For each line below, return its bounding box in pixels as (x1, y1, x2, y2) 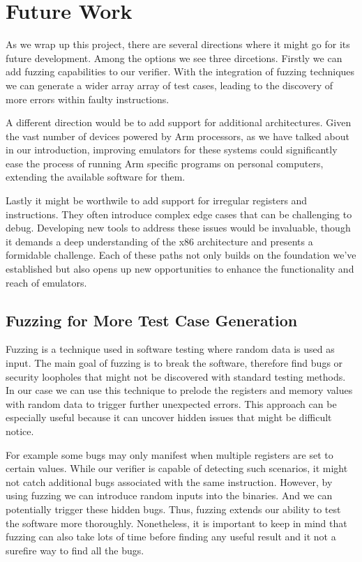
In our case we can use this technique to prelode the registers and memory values (6, 383, 353, 397)
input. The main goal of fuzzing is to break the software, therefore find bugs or (6, 356, 343, 370)
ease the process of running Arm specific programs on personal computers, (6, 155, 324, 170)
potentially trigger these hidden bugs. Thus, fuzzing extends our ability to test (6, 501, 341, 516)
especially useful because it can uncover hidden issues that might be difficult (6, 410, 332, 425)
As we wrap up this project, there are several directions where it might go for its (6, 37, 350, 52)
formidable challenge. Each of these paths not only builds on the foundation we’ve (6, 248, 356, 262)
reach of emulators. (6, 275, 87, 289)
